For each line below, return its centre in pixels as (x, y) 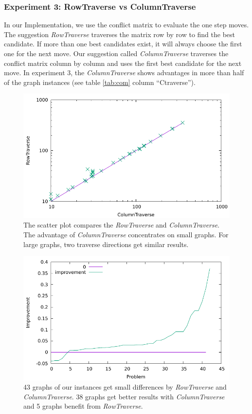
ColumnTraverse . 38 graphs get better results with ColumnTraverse (124, 396)
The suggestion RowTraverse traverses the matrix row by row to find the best (120, 34)
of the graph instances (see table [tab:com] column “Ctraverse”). (100, 82)
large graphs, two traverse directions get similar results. (106, 244)
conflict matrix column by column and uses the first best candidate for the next (123, 63)
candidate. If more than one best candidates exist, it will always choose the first (123, 44)
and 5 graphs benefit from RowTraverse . (83, 406)
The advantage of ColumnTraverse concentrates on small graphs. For (126, 234)
